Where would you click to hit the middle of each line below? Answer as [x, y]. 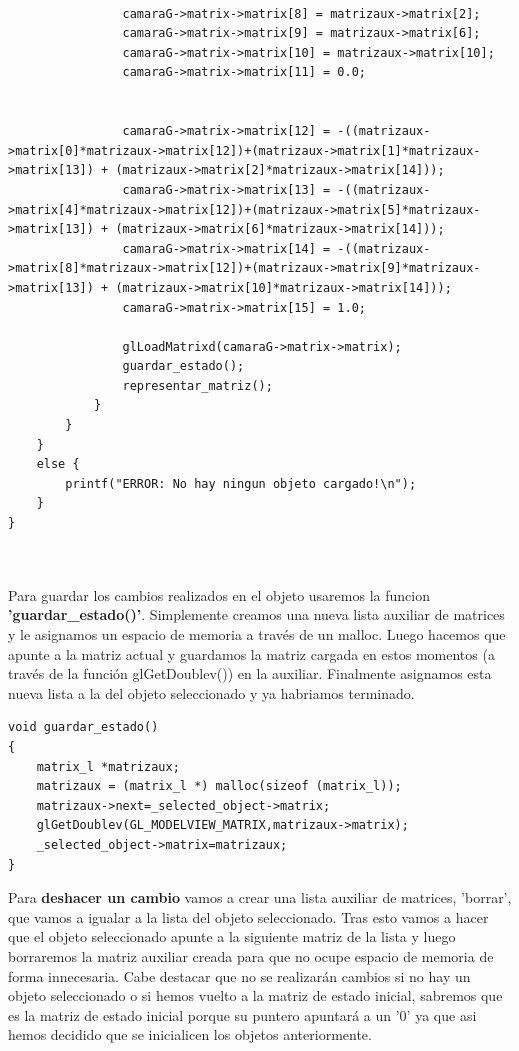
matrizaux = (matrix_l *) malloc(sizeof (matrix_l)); [219, 786]
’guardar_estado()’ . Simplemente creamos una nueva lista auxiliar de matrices [256, 614]
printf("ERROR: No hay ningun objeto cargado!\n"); [241, 483]
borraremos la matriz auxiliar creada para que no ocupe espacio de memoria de [251, 955]
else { [58, 464]
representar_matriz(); [197, 385]
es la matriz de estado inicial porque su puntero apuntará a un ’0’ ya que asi [242, 1014]
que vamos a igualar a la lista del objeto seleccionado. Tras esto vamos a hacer [248, 916]
